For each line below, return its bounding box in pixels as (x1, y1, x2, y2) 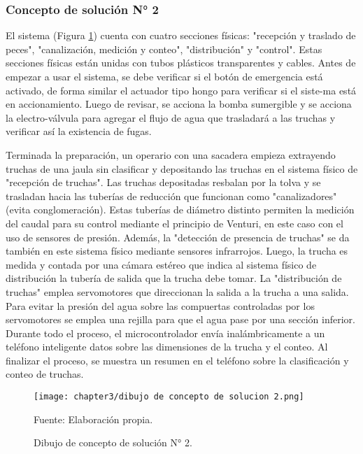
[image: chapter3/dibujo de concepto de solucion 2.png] (34, 392, 304, 402)
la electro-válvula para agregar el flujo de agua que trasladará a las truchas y (6, 110, 336, 125)
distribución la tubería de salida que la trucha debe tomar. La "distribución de (6, 271, 342, 285)
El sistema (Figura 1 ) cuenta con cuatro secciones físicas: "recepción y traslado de (6, 28, 356, 43)
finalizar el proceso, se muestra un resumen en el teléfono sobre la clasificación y (6, 353, 349, 367)
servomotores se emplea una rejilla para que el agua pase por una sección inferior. (6, 312, 355, 327)
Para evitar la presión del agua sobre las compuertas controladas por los (6, 298, 315, 313)
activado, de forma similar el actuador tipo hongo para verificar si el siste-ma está (6, 83, 357, 97)
